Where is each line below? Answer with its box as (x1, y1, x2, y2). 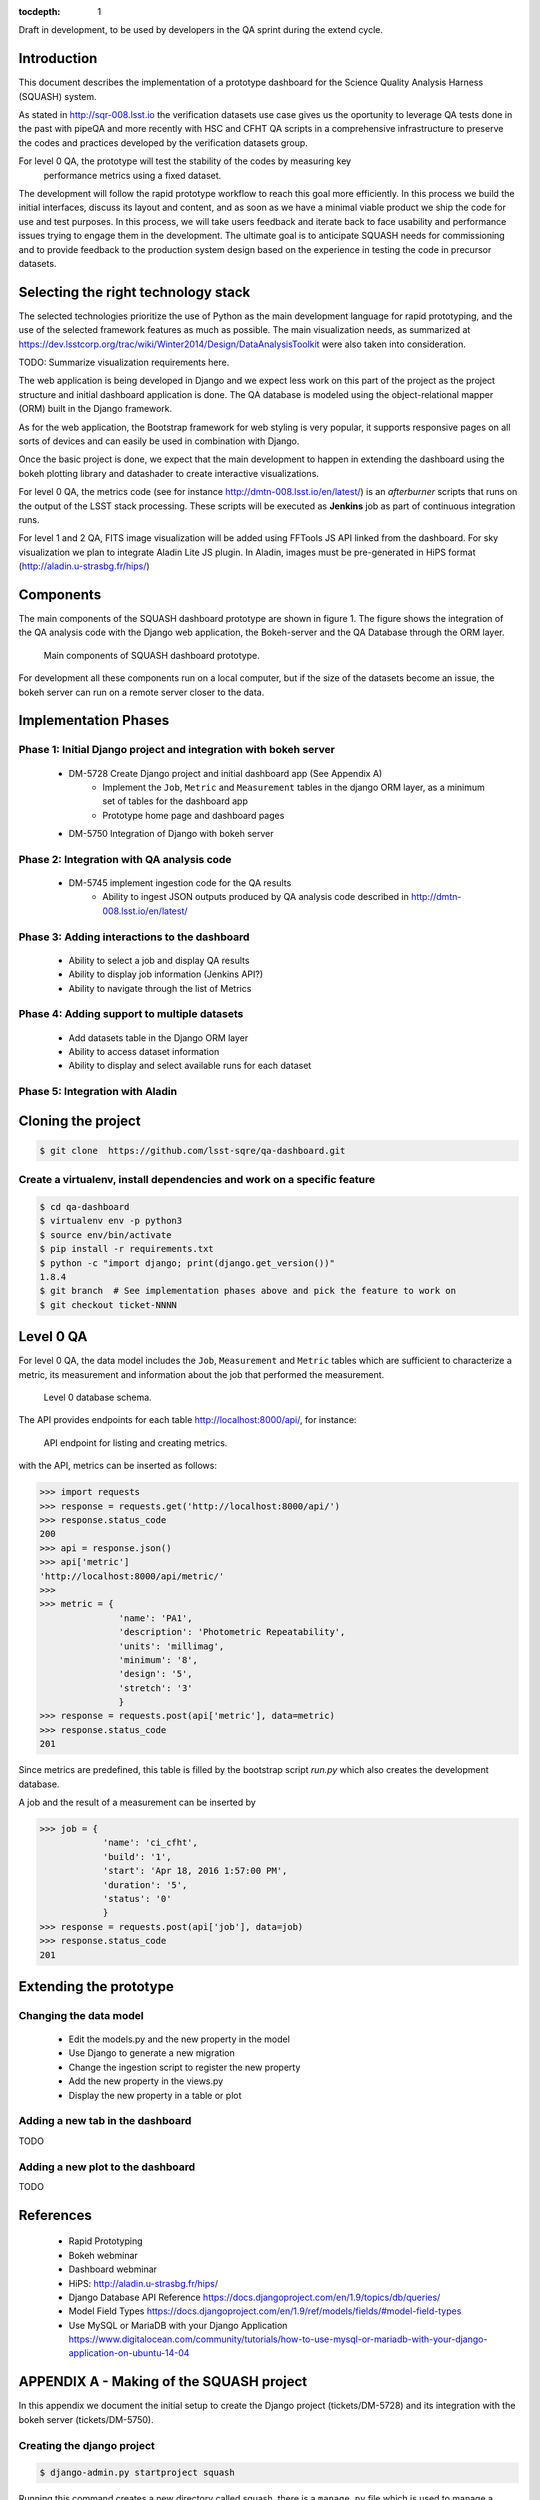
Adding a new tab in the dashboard (18, 2114, 192, 2128)
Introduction (18, 50, 98, 67)
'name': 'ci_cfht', (102, 1837, 199, 1849)
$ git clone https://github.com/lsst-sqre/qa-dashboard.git (39, 1145, 346, 1156)
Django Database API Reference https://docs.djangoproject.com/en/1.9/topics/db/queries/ (68, 2291, 441, 2303)
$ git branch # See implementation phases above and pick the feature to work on (39, 1285, 457, 1297)
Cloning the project (18, 1112, 141, 1129)
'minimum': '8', (118, 1654, 199, 1665)
